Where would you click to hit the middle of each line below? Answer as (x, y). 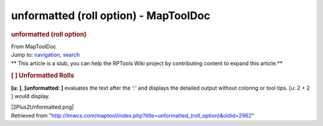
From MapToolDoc (34, 46)
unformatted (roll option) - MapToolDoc (111, 16)
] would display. (31, 96)
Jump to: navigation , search (45, 55)
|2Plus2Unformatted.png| (42, 107)
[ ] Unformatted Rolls (43, 76)
